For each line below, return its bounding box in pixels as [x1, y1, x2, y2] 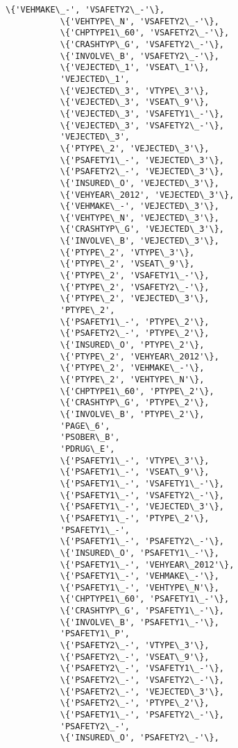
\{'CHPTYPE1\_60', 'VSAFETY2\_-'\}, [60, 28, 230, 38]
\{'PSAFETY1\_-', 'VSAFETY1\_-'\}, [60, 478, 224, 488]
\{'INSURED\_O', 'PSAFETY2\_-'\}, [60, 733, 219, 743]
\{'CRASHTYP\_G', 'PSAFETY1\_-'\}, [60, 606, 224, 616]
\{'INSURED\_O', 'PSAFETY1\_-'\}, [60, 547, 219, 558]
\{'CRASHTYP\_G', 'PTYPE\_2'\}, [60, 398, 210, 408]
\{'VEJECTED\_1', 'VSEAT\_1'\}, [60, 62, 210, 73]
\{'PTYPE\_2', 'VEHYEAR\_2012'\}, [60, 351, 219, 362]
